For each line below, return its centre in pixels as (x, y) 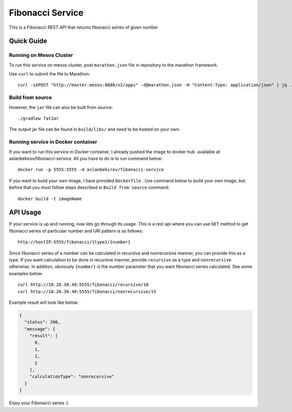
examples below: (26, 273)
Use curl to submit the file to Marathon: (49, 74)
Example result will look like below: (44, 302)
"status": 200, (43, 322)
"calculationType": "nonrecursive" (72, 377)
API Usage (25, 213)
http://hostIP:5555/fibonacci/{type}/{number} (74, 242)
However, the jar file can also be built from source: (61, 107)
